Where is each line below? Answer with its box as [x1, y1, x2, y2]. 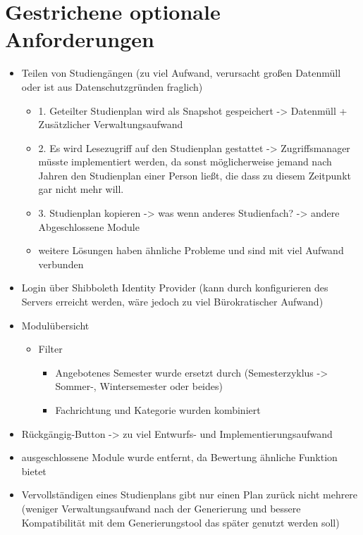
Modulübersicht [21, 317, 90, 332]
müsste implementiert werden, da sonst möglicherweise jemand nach [38, 154, 332, 169]
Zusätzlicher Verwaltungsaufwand [38, 117, 183, 132]
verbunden [38, 256, 84, 271]
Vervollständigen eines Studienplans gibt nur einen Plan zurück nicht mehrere [21, 487, 358, 502]
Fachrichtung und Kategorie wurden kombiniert [55, 403, 261, 417]
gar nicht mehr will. [38, 182, 124, 196]
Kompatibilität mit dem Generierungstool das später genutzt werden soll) [21, 515, 340, 529]
